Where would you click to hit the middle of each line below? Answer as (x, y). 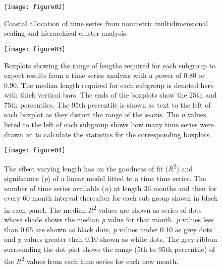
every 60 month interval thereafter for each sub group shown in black (111, 198)
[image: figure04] (35, 151)
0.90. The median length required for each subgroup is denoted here (109, 85)
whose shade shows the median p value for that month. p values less (109, 219)
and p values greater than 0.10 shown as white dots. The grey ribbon (111, 239)
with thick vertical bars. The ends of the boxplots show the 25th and (110, 95)
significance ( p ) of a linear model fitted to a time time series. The (105, 178)
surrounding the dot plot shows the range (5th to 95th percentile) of (110, 249)
